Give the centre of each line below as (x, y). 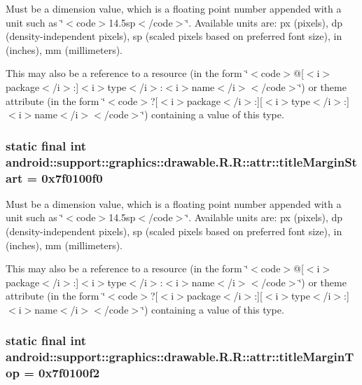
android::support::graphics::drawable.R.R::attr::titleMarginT (180, 357)
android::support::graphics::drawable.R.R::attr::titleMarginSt (181, 161)
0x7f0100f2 (69, 373)
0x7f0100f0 (72, 177)
